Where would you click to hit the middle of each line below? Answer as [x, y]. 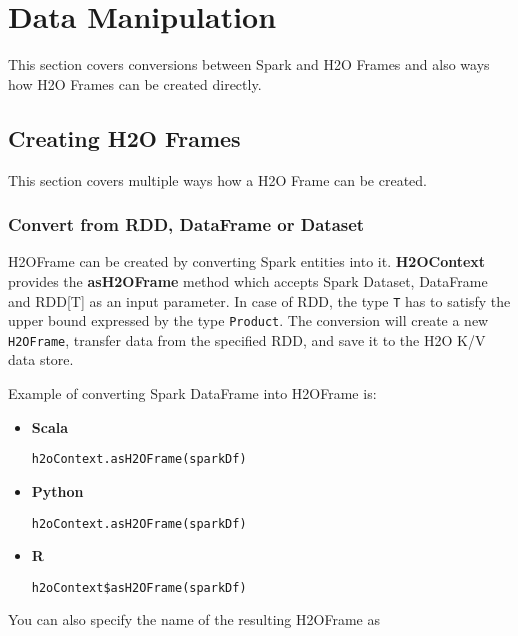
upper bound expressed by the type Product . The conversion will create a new [248, 320]
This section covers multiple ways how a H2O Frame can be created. [217, 179]
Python [57, 490]
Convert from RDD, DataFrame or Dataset [186, 224]
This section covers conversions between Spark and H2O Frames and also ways [249, 64]
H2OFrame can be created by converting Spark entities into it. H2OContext [247, 261]
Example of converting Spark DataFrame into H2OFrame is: [192, 393]
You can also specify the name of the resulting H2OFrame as [194, 619]
